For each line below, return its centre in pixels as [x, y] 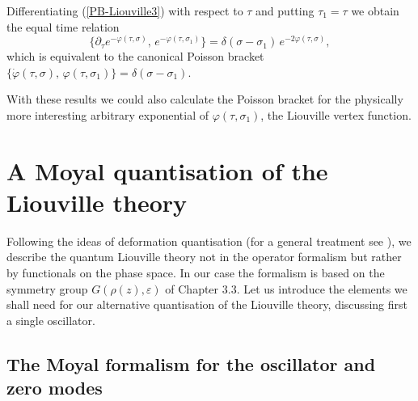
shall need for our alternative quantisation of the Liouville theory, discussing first [207, 304]
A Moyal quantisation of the [167, 170]
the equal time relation [63, 26]
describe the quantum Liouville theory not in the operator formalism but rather [204, 257]
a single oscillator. [51, 320]
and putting [285, 11]
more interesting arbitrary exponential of [108, 114]
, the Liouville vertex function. [336, 114]
